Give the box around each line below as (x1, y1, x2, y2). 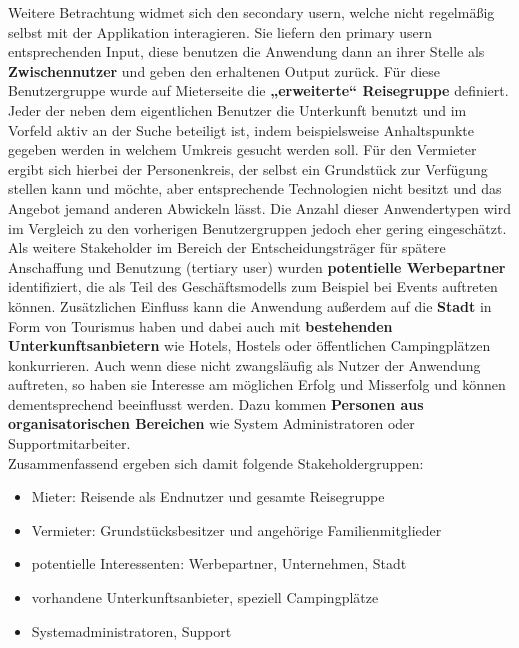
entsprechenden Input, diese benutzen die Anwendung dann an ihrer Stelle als (8, 41, 485, 62)
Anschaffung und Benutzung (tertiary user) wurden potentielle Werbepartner (8, 256, 506, 277)
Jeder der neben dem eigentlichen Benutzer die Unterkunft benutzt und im (8, 99, 467, 120)
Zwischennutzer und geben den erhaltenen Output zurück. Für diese (8, 60, 441, 81)
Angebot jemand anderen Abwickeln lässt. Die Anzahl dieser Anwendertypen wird (8, 197, 512, 218)
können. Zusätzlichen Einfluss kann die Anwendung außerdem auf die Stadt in (8, 295, 492, 316)
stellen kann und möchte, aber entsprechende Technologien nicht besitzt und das (8, 178, 502, 199)
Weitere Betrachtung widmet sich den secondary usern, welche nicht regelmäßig (8, 2, 495, 22)
